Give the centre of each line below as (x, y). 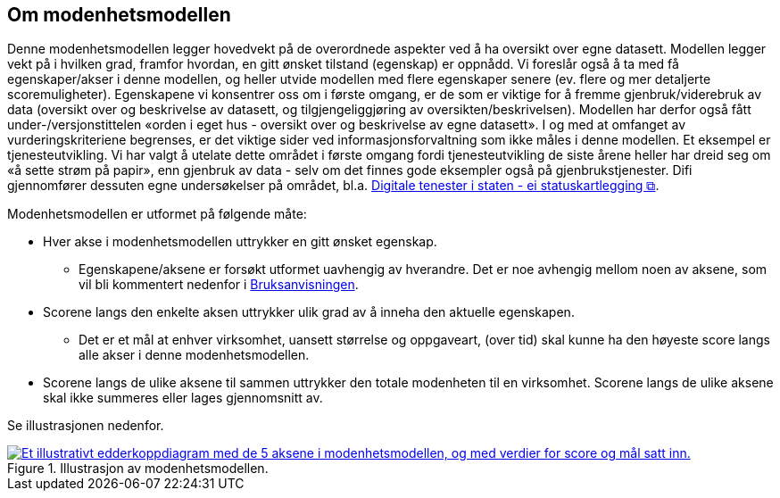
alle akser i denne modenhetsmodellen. (194, 355)
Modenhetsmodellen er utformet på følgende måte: (157, 214)
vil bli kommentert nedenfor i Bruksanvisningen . (219, 285)
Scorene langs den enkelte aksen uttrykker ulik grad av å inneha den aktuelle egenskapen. (309, 312)
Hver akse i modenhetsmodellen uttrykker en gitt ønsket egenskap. (240, 242)
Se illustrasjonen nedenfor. (86, 426)
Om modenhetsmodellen (119, 15)
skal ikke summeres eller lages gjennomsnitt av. (183, 398)
